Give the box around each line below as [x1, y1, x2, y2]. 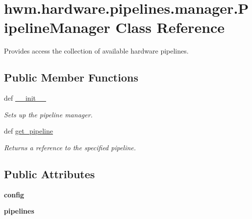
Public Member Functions [4, 70, 138, 85]
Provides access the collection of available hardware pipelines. [4, 46, 189, 56]
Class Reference [115, 17, 225, 37]
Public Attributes [4, 166, 95, 181]
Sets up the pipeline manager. [4, 109, 93, 119]
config [4, 189, 25, 199]
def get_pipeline [4, 126, 53, 136]
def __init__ [4, 93, 46, 103]
